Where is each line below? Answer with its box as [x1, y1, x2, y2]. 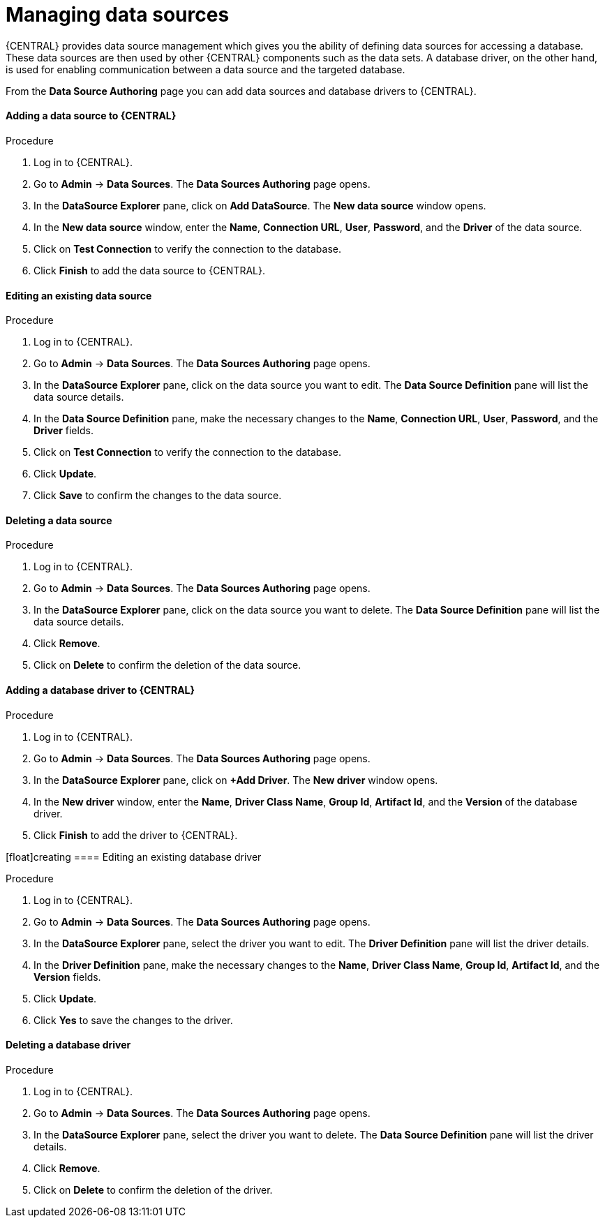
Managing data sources [6, 3, 230, 27]
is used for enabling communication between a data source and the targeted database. [6, 63, 405, 75]
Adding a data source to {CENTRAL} [6, 110, 177, 122]
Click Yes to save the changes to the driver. [33, 1014, 233, 1026]
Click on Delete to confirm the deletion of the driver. [33, 1183, 273, 1196]
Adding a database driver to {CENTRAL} [6, 684, 195, 697]
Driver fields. [33, 424, 94, 437]
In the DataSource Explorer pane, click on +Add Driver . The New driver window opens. [33, 773, 438, 786]
